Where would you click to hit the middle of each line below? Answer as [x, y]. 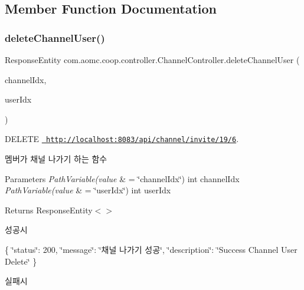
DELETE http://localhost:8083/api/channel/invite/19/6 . [122, 139]
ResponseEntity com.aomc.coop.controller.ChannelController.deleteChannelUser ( [152, 60]
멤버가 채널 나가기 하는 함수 [56, 159]
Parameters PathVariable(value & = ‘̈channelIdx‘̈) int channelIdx [122, 178]
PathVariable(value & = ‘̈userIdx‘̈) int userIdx [88, 190]
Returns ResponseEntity [49, 210]
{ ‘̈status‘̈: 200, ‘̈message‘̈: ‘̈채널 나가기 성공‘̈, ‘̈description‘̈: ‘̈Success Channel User [151, 249]
